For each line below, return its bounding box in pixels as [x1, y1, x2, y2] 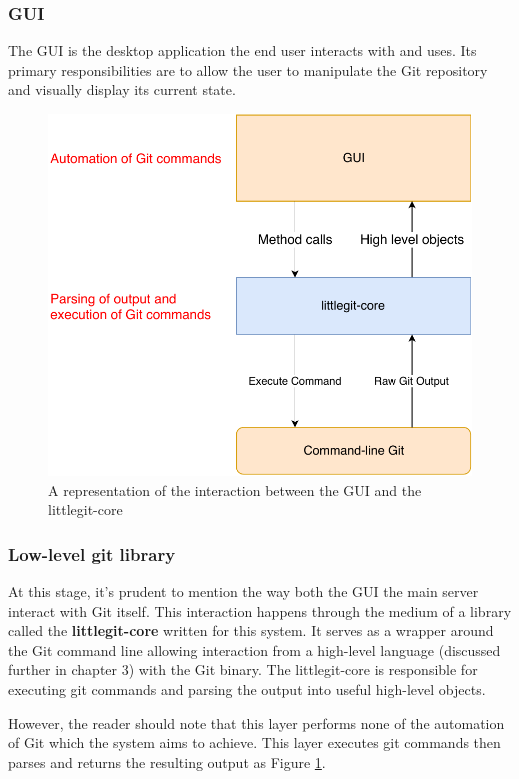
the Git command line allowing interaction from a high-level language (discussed [8, 639, 501, 660]
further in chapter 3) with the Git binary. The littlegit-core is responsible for [8, 659, 478, 680]
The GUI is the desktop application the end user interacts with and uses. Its [8, 40, 477, 61]
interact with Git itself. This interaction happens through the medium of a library [8, 600, 512, 621]
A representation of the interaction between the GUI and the [48, 479, 422, 500]
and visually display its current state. [8, 79, 236, 100]
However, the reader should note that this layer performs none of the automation [8, 712, 505, 733]
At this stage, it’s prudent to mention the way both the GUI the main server [8, 580, 479, 601]
